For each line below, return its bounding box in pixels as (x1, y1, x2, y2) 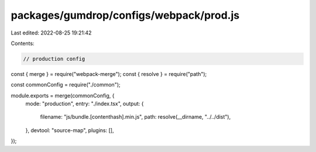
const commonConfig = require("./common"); (11, 81, 121, 88)
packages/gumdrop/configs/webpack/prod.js (11, 9, 240, 22)
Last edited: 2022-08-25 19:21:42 (11, 29, 92, 36)
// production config (23, 56, 85, 62)
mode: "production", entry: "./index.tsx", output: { (25, 100, 144, 108)
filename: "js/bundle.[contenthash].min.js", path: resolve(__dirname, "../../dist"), (40, 113, 231, 120)
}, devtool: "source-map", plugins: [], (25, 126, 114, 134)
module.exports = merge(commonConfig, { (11, 92, 115, 99)
